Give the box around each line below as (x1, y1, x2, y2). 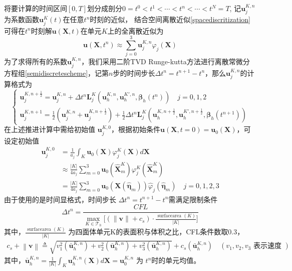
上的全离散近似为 (107, 25, 164, 36)
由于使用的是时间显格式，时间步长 (4, 194, 116, 204)
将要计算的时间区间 (4, 3, 67, 13)
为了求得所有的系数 (4, 56, 67, 67)
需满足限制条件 (168, 194, 218, 204)
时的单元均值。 (151, 255, 201, 265)
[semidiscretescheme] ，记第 (25, 67, 109, 78)
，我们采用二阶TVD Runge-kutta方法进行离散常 (81, 56, 236, 67)
